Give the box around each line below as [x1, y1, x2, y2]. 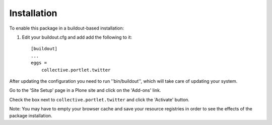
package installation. [9, 113, 52, 119]
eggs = [31, 60, 47, 66]
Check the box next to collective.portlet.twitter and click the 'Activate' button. [9, 96, 190, 102]
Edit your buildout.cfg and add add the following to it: [22, 34, 132, 40]
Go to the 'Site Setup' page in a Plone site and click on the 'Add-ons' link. [9, 87, 161, 93]
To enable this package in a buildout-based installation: [9, 25, 124, 31]
